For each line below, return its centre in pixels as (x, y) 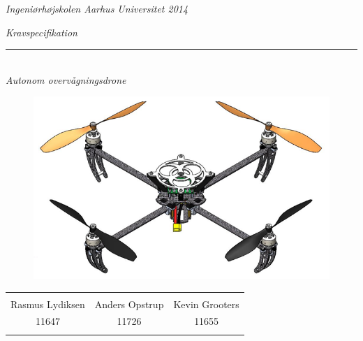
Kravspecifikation (42, 32)
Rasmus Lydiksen (48, 304)
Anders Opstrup (129, 304)
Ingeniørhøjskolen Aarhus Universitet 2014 (97, 8)
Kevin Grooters (206, 304)
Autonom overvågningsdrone (66, 79)
